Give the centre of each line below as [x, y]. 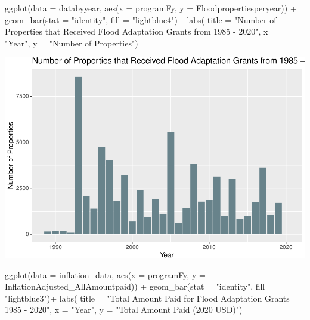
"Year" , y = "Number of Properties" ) [72, 43]
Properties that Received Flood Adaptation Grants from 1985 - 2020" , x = [141, 31]
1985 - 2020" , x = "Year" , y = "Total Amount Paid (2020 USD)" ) [124, 310]
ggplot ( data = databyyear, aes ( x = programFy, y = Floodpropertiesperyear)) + [151, 8]
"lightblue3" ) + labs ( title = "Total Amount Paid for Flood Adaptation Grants [147, 298]
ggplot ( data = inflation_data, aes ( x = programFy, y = [105, 274]
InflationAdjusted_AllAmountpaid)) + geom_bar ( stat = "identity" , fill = [139, 286]
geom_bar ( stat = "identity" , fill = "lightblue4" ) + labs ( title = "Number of [141, 19]
